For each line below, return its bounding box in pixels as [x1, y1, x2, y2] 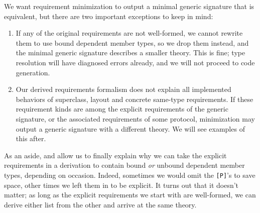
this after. [16, 133, 46, 144]
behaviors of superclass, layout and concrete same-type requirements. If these [16, 93, 253, 104]
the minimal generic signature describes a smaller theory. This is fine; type [16, 47, 245, 58]
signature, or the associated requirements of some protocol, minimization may [16, 113, 255, 124]
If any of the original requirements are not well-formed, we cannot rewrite [16, 28, 243, 38]
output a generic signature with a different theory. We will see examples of [16, 123, 245, 134]
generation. [16, 67, 50, 77]
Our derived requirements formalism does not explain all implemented [16, 84, 231, 94]
